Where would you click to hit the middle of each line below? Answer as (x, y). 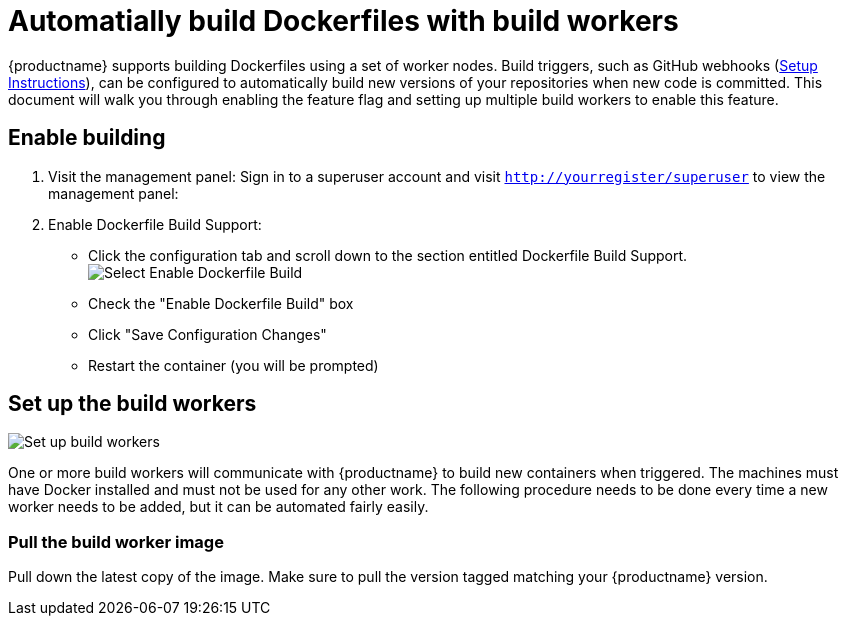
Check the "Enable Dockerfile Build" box (221, 303)
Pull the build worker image (116, 541)
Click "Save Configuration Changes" (207, 334)
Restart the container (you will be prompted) (233, 365)
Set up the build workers (132, 404)
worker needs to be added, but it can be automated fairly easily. (218, 507)
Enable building (87, 138)
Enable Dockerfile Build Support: (155, 224)
